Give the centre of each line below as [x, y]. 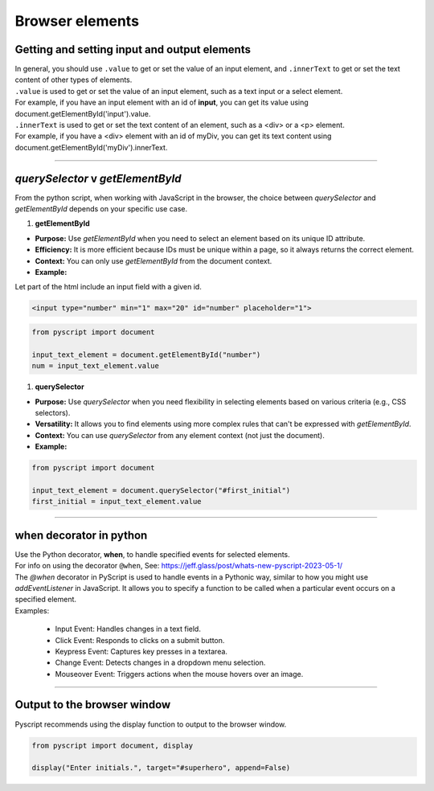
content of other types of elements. [74, 80]
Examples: [32, 610]
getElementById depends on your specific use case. [101, 209]
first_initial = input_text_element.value [117, 502]
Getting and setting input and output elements [133, 49]
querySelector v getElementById [98, 178]
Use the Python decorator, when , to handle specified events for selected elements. [153, 554]
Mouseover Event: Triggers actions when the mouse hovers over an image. [179, 674]
